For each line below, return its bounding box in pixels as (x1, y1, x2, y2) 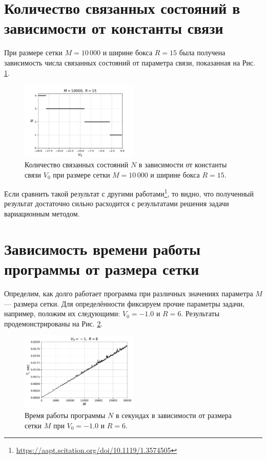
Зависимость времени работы (4, 238, 201, 259)
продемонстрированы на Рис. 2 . (4, 318, 103, 329)
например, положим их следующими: (4, 308, 120, 319)
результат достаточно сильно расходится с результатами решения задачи (4, 198, 229, 209)
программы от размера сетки (4, 258, 199, 279)
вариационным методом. (4, 208, 80, 219)
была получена (179, 47, 225, 58)
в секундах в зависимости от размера (116, 410, 232, 421)
